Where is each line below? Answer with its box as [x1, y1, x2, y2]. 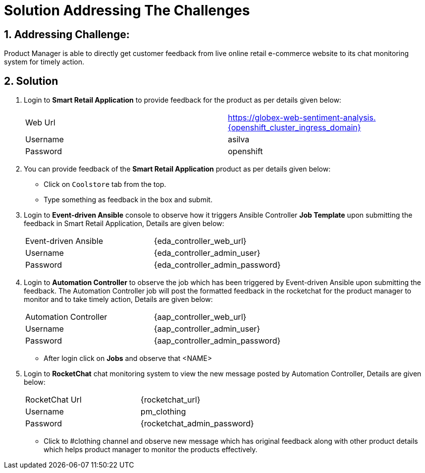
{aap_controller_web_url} [154, 312, 247, 322]
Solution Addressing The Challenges [4, 2, 250, 19]
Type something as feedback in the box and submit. [44, 195, 212, 204]
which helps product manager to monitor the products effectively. [44, 445, 258, 454]
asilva [228, 134, 250, 145]
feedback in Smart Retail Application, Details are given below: [24, 219, 224, 228]
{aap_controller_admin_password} [154, 336, 281, 346]
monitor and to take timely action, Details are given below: [24, 295, 213, 304]
